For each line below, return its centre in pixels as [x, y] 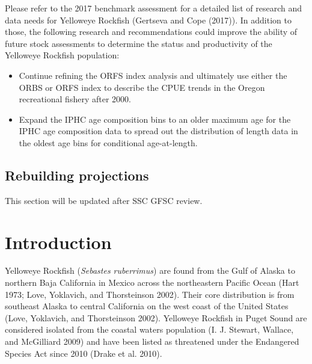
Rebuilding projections [77, 175]
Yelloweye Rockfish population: [62, 55]
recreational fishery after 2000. [75, 99]
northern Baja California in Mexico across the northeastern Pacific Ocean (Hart [152, 282]
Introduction [58, 242]
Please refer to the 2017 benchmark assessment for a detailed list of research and [154, 8]
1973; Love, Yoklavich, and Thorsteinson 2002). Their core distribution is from [150, 294]
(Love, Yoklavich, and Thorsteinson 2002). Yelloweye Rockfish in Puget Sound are [156, 317]
